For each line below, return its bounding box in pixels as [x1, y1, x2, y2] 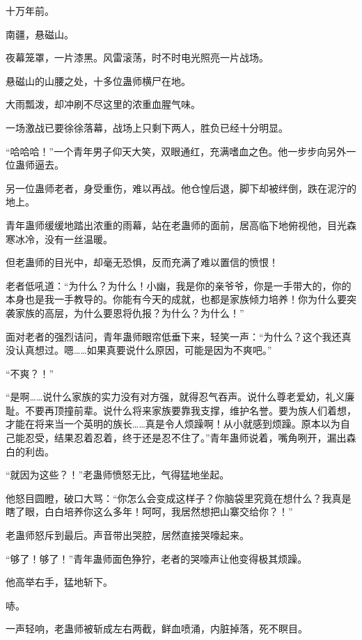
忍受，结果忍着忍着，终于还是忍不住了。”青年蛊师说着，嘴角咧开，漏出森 [24, 430, 356, 445]
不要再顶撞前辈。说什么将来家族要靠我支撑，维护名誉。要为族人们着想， [24, 403, 356, 417]
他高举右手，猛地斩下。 [6, 575, 113, 589]
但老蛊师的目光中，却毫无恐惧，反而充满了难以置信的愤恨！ [6, 255, 278, 270]
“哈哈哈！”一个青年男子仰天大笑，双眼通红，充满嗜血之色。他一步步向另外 [6, 143, 347, 158]
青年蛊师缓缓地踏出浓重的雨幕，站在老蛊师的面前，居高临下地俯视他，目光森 [6, 217, 356, 232]
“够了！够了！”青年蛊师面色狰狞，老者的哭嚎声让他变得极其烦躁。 [6, 551, 308, 565]
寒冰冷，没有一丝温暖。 [6, 231, 113, 246]
